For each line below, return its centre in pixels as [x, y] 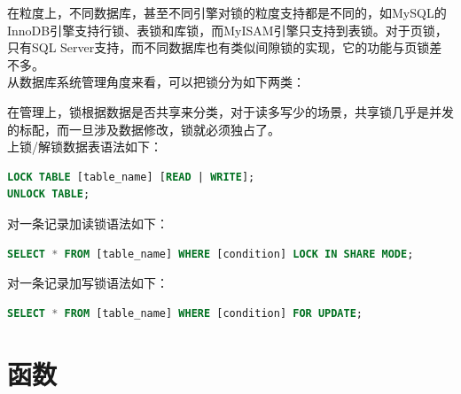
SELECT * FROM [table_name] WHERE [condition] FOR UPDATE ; [185, 313]
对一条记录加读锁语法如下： [88, 223]
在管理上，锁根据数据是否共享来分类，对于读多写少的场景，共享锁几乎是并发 [230, 111]
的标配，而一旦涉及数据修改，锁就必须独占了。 [144, 129]
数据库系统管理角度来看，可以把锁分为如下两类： [162, 82]
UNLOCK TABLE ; [49, 194]
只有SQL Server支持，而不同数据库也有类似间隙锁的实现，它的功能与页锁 [219, 47]
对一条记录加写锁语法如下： [88, 283]
